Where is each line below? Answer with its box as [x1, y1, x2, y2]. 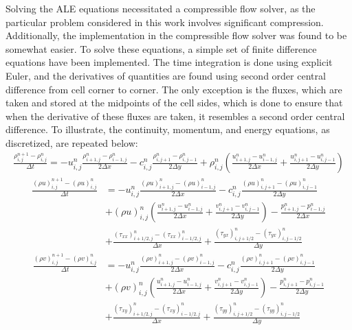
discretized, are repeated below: [5, 135, 138, 150]
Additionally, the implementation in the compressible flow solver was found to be [5, 28, 347, 43]
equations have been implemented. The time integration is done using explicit [5, 55, 333, 69]
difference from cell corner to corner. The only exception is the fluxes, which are [5, 82, 342, 96]
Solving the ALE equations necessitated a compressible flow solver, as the [5, 1, 316, 15]
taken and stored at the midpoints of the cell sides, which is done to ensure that [5, 95, 343, 110]
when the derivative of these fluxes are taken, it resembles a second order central [5, 108, 345, 123]
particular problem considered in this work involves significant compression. [5, 14, 324, 29]
